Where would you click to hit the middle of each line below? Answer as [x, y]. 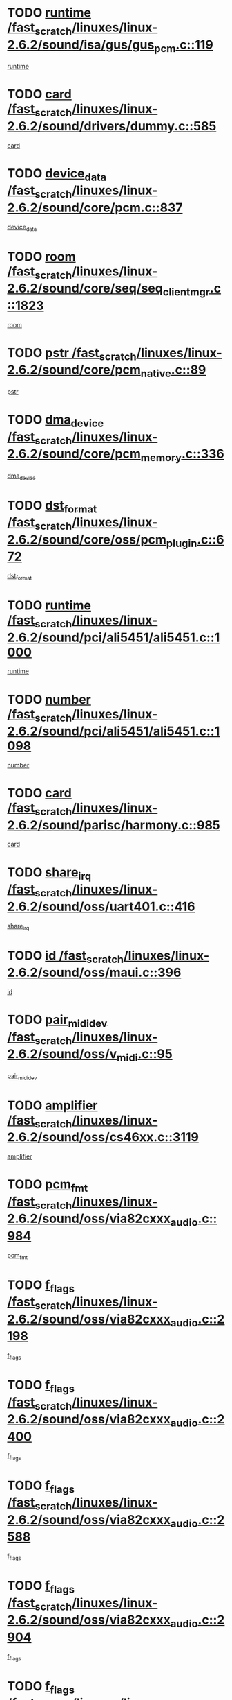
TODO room [41, 256]
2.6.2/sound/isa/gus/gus [81, 45]
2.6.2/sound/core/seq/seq [85, 288]
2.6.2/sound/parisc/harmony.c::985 [114, 825]
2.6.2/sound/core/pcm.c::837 [95, 208]
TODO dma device [56, 421]
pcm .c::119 [184, 46]
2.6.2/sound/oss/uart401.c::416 [101, 907]
